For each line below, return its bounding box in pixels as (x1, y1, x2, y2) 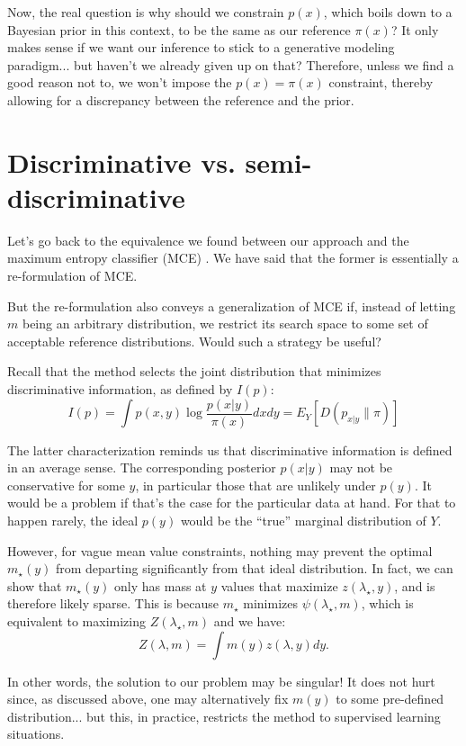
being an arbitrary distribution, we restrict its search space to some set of (22, 314, 428, 333)
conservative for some (7, 475, 125, 494)
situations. (7, 724, 65, 743)
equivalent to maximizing (7, 612, 146, 631)
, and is (394, 576, 435, 595)
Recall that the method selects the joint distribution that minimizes (7, 362, 381, 381)
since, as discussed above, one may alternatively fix (7, 689, 289, 708)
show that (7, 576, 62, 595)
